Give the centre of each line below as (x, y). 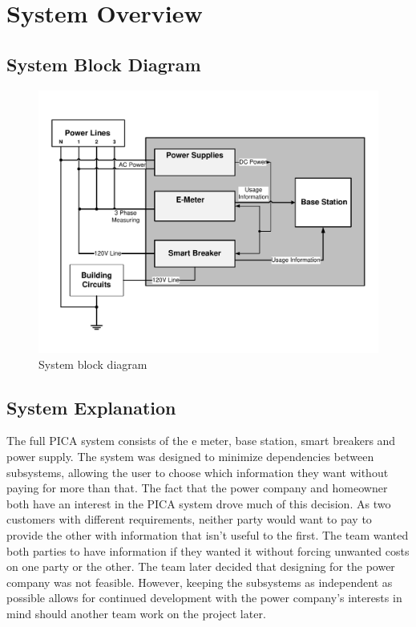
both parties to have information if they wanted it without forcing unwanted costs (208, 550)
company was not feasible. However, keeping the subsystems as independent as (200, 582)
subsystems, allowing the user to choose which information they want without (198, 472)
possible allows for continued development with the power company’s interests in (204, 598)
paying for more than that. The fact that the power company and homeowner (197, 488)
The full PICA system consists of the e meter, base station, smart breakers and (201, 441)
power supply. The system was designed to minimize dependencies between (190, 457)
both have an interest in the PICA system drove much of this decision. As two (199, 503)
